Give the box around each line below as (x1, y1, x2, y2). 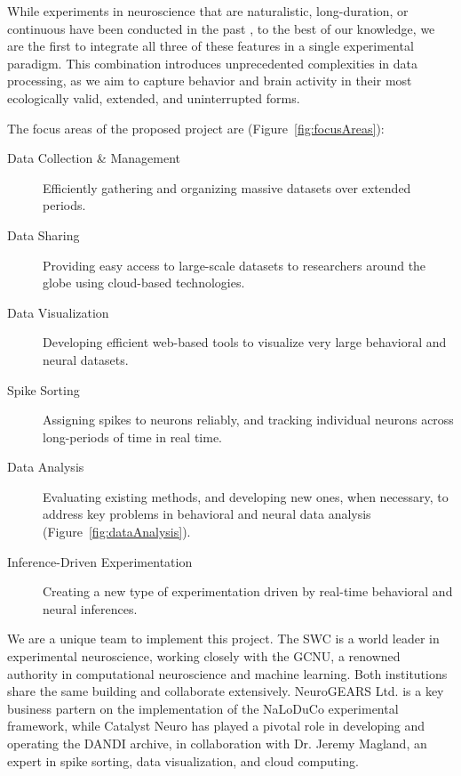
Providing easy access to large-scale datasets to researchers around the (43, 255, 426, 274)
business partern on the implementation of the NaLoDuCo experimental (7, 699, 399, 717)
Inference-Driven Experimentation (7, 552, 193, 570)
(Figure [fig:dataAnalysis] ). (43, 522, 191, 541)
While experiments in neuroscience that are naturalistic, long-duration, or (7, 2, 409, 20)
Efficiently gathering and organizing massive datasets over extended (43, 178, 411, 197)
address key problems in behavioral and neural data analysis (43, 505, 371, 523)
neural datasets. (43, 350, 129, 368)
